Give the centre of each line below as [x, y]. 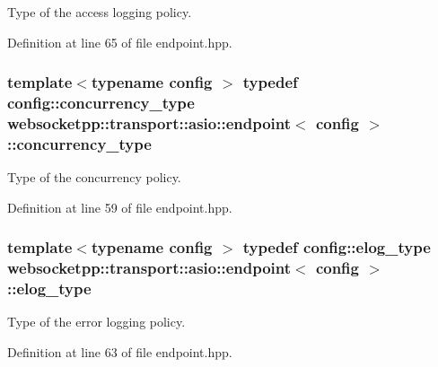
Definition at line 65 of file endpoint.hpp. [120, 42]
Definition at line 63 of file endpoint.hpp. [120, 352]
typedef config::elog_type [337, 247]
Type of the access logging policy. [100, 12]
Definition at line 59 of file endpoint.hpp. [120, 207]
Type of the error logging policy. [96, 322]
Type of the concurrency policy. [94, 177]
